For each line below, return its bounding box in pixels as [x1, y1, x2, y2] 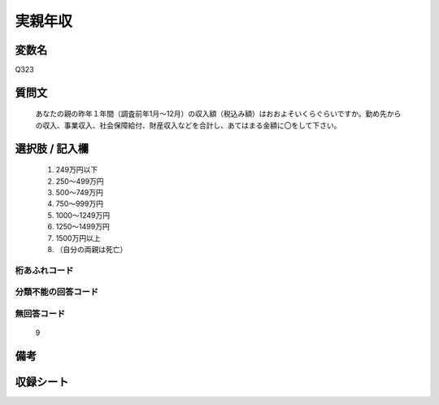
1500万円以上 [55, 233, 101, 243]
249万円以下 [55, 165, 98, 175]
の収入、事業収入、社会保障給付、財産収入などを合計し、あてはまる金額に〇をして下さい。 [35, 120, 341, 130]
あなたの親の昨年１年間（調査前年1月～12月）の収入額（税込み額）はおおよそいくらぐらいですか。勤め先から [35, 109, 402, 119]
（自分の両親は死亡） [55, 245, 128, 254]
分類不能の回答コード [15, 286, 99, 298]
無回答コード [15, 307, 66, 319]
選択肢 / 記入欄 [15, 142, 89, 155]
